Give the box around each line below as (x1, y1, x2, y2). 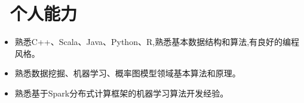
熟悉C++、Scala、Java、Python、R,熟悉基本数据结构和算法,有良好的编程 (14, 36, 300, 48)
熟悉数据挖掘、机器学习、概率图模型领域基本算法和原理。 (14, 67, 241, 79)
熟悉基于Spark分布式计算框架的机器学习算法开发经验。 (14, 86, 229, 99)
